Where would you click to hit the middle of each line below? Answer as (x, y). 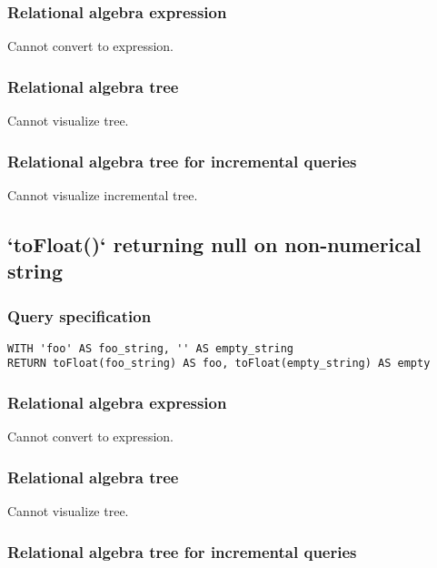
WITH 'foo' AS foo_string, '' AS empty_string (150, 348)
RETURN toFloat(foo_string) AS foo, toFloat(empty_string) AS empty (219, 364)
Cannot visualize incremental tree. (103, 194)
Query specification (79, 315)
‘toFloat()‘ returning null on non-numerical (214, 243)
